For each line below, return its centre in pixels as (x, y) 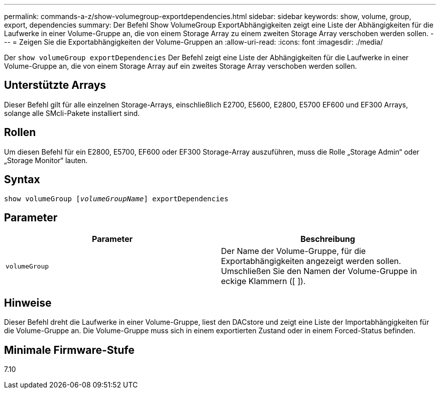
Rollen (20, 133)
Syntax (22, 180)
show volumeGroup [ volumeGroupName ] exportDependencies (116, 199)
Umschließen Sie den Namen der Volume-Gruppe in (319, 271)
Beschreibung (328, 239)
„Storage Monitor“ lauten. (46, 160)
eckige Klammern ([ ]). (263, 281)
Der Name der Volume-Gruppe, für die (294, 251)
